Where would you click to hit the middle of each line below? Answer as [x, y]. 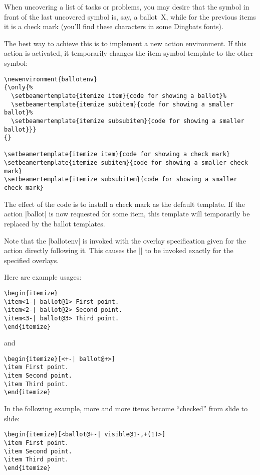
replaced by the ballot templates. [55, 223]
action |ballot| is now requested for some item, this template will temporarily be [127, 214]
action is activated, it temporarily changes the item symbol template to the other [129, 53]
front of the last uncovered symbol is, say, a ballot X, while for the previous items [130, 16]
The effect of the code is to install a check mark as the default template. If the [124, 204]
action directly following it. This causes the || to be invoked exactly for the [119, 250]
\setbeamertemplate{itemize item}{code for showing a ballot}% [119, 96]
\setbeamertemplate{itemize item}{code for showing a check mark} [117, 154]
